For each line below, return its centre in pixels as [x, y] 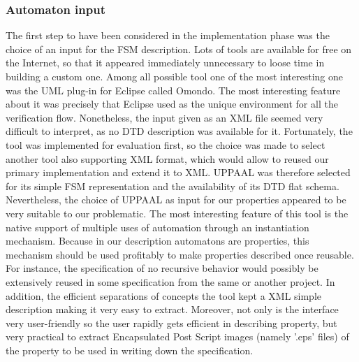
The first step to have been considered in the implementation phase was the [168, 35]
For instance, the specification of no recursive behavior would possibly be [162, 268]
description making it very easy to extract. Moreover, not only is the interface [172, 309]
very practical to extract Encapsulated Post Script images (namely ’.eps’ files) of [177, 336]
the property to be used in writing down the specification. [130, 350]
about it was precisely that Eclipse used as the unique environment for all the [172, 104]
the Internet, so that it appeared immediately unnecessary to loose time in [165, 63]
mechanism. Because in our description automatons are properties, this [157, 241]
